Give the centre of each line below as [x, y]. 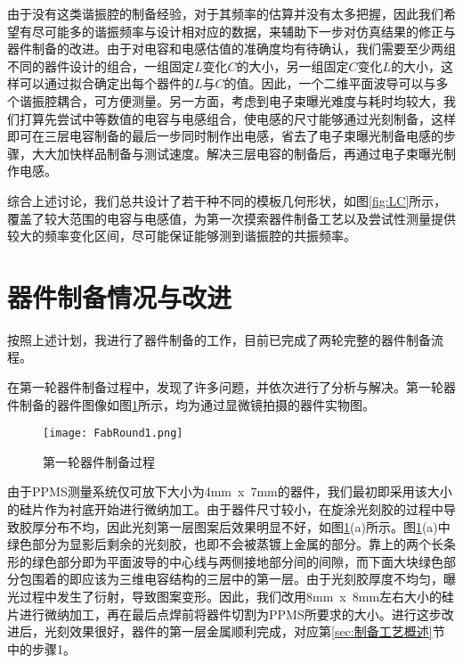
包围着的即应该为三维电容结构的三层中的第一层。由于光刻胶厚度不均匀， [231, 579]
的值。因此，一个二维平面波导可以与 [330, 83]
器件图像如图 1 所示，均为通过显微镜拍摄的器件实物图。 [215, 404]
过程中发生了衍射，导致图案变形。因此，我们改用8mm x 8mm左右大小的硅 [237, 597]
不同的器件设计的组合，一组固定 [101, 65]
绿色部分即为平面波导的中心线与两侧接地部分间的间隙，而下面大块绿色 [237, 561]
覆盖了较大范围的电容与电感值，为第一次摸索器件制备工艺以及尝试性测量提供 [231, 218]
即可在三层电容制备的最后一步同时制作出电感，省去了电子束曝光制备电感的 [225, 136]
